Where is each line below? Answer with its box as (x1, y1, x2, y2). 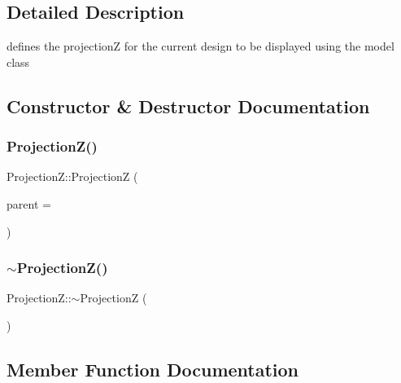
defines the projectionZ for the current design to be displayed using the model (7, 37, 394, 55)
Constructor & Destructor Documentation (7, 93, 370, 118)
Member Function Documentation (7, 356, 299, 381)
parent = (7, 195, 51, 212)
